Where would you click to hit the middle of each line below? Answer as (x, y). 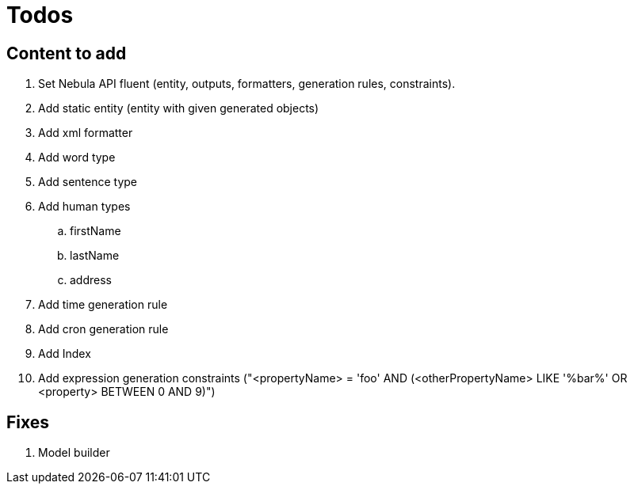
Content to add (67, 53)
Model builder (74, 453)
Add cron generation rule (103, 329)
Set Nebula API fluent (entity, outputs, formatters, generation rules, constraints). (247, 84)
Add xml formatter (86, 133)
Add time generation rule (103, 305)
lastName (95, 256)
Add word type (77, 158)
